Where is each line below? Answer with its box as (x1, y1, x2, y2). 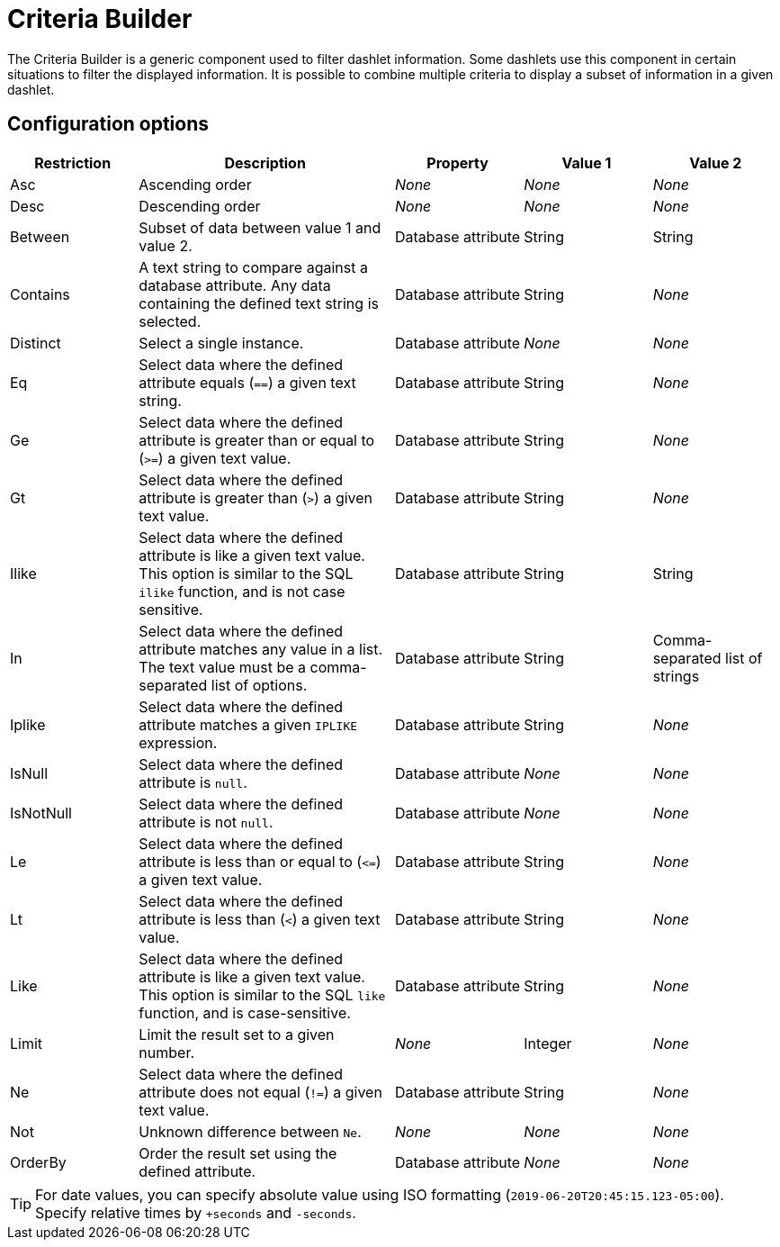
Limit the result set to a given (139, 1025, 335, 1044)
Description (224, 153, 306, 172)
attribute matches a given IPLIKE (139, 715, 358, 734)
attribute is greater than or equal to (139, 430, 375, 449)
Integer (524, 1034, 572, 1053)
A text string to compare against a (139, 258, 368, 276)
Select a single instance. (139, 333, 304, 352)
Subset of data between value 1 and (139, 218, 381, 237)
